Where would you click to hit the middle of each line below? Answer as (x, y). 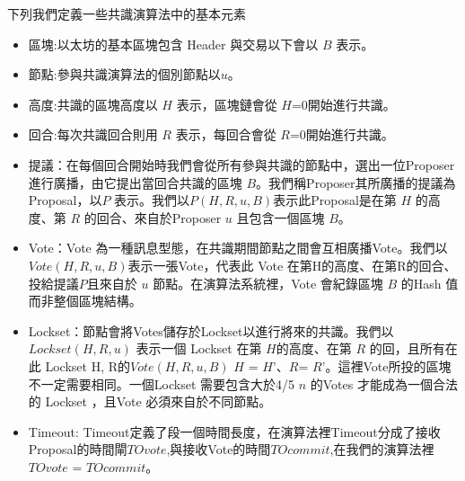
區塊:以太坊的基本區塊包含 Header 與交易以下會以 (173, 44)
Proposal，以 (65, 200)
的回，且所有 (407, 348)
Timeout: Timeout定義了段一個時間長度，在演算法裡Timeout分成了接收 (234, 431)
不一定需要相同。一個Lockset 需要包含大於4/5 (161, 383)
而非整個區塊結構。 (85, 301)
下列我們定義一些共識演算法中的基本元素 (127, 13)
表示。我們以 (152, 200)
